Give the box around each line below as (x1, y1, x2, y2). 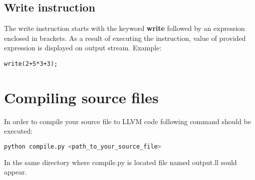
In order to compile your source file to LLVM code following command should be (4, 116, 251, 126)
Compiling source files (4, 87, 159, 107)
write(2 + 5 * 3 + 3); (4, 60, 58, 67)
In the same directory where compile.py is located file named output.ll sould (4, 157, 237, 167)
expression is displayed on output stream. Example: (4, 42, 162, 53)
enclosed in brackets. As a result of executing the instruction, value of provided (4, 32, 246, 43)
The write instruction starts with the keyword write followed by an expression (4, 23, 245, 33)
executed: (4, 126, 33, 136)
